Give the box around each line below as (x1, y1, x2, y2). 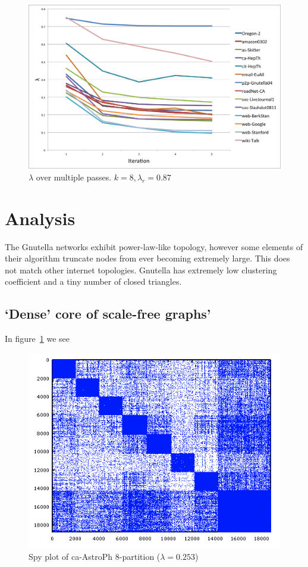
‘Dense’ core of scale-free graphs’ (5, 304, 211, 323)
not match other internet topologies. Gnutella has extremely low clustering (5, 263, 277, 276)
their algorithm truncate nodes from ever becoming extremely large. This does (5, 252, 290, 264)
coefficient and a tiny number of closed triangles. (5, 275, 182, 288)
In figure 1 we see (5, 332, 70, 345)
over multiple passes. (36, 170, 112, 183)
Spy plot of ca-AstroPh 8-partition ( (29, 550, 161, 562)
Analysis (5, 205, 76, 230)
